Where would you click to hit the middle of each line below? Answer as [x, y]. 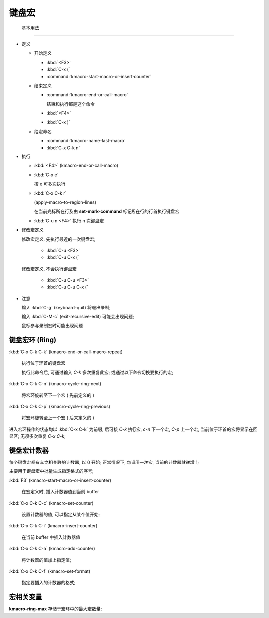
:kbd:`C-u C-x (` [63, 257]
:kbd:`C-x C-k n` [63, 148]
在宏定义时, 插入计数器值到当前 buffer [60, 492]
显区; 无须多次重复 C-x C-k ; [37, 436]
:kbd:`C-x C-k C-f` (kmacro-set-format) [50, 571]
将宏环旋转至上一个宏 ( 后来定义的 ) [58, 418]
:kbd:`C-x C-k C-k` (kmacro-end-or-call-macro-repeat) [66, 352]
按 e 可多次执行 [50, 184]
